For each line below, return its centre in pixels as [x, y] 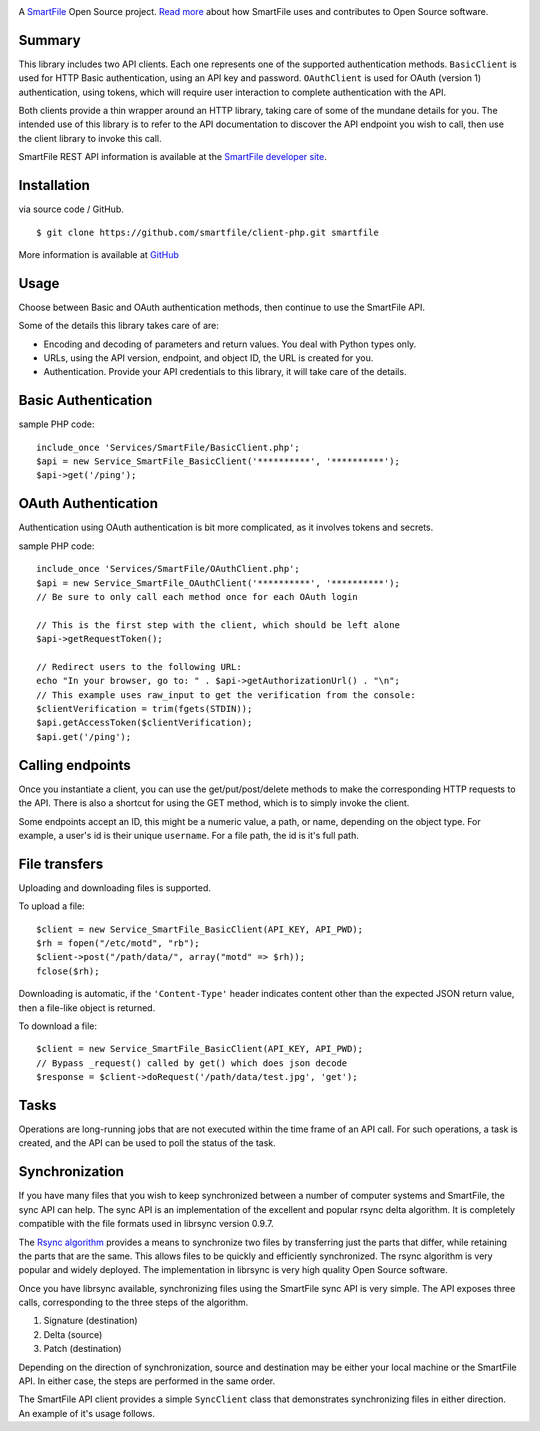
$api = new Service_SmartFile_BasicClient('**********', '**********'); [218, 461]
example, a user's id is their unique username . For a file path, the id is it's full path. [188, 835]
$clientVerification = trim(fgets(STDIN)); [144, 709]
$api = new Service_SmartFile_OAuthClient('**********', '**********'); [218, 583]
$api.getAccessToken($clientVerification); [144, 723]
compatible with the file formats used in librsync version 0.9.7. [146, 1224]
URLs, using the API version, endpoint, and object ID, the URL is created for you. [208, 358]
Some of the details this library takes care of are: [119, 326]
